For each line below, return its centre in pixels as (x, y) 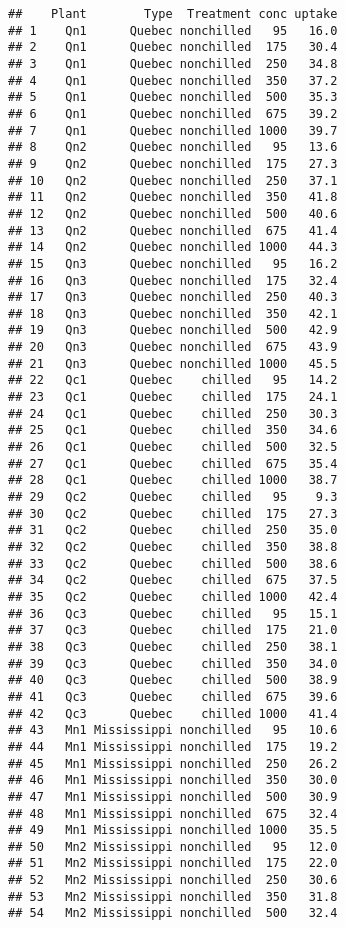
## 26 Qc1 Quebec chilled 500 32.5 (173, 447)
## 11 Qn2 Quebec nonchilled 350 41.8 (173, 197)
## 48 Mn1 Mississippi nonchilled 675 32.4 (173, 813)
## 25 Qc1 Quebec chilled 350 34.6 (173, 430)
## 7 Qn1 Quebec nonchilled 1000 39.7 (173, 130)
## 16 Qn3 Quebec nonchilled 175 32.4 (173, 280)
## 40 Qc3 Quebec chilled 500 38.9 (173, 680)
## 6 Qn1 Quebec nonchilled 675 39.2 (173, 113)
